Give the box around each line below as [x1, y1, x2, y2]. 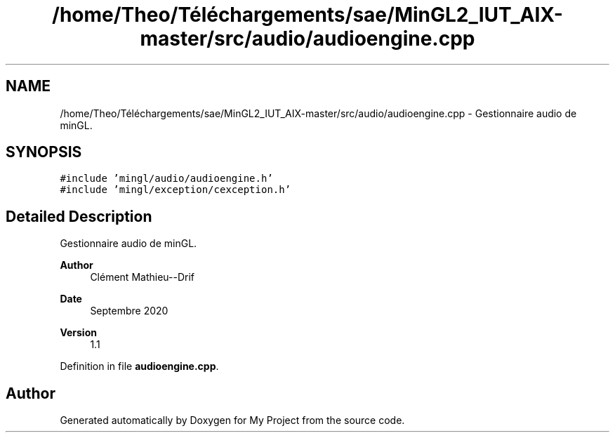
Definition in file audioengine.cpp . [60, 360, 219, 373]
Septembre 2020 [90, 305, 168, 317]
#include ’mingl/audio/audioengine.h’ [60, 173, 273, 185]
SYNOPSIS [6, 143, 82, 161]
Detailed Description [6, 207, 152, 225]
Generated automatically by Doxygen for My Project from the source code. [60, 414, 405, 427]
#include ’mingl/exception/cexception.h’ [60, 184, 291, 196]
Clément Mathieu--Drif [90, 271, 194, 284]
